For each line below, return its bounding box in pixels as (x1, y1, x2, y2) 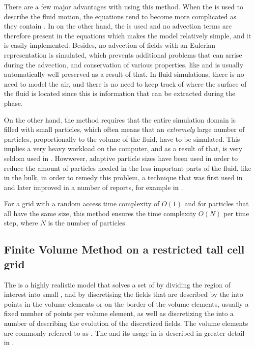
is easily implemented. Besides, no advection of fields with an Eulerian (4, 40, 216, 50)
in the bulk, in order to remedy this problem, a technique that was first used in (4, 172, 243, 183)
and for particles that (184, 198, 249, 209)
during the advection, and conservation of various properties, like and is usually (4, 59, 244, 69)
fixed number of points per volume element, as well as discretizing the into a (4, 308, 234, 318)
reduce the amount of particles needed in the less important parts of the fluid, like (4, 162, 252, 173)
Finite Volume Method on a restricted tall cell (4, 242, 245, 257)
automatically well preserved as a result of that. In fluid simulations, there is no (4, 69, 244, 79)
